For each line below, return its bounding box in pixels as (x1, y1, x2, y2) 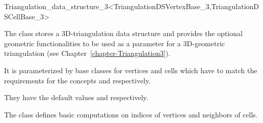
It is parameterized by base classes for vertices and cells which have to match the (4, 65, 257, 75)
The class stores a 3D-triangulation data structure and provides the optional (4, 28, 243, 39)
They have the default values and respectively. (4, 92, 148, 103)
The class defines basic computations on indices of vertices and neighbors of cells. (4, 109, 258, 119)
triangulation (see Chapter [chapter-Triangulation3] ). (4, 48, 171, 58)
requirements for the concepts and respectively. (4, 75, 151, 85)
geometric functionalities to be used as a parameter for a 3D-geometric (4, 38, 225, 48)
